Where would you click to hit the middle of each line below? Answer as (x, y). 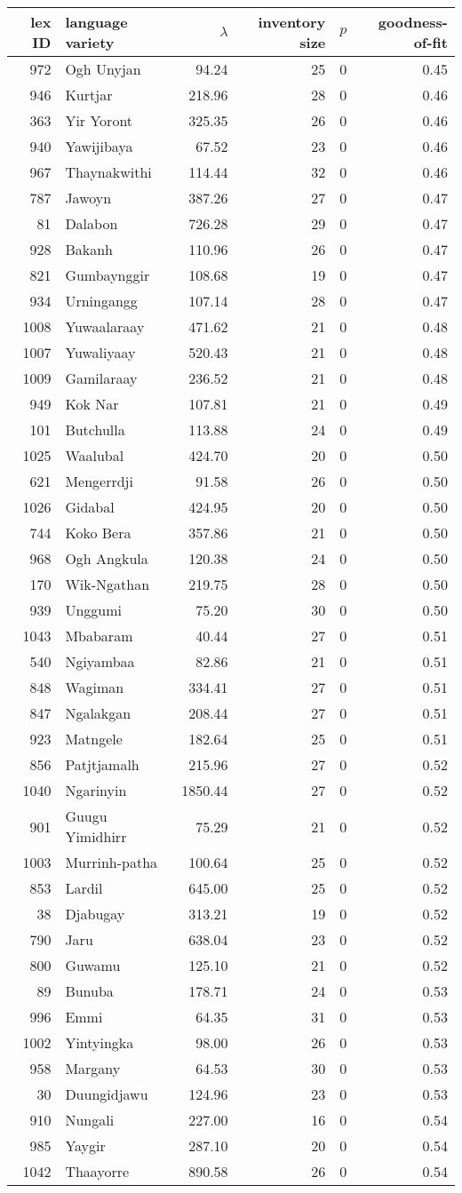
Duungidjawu (107, 1094)
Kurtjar (89, 95)
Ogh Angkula (107, 558)
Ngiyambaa (100, 661)
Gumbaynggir (108, 275)
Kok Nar (92, 404)
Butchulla (95, 429)
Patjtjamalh (102, 764)
